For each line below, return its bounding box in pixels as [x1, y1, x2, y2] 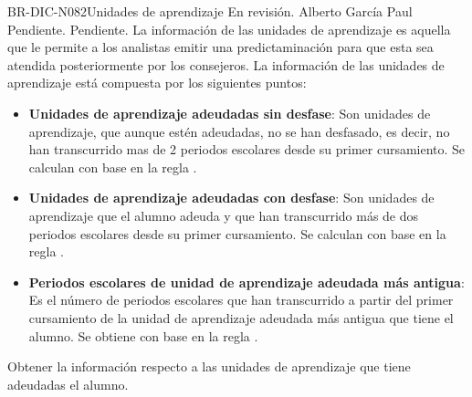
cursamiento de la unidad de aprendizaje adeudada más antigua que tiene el [28, 308, 454, 327]
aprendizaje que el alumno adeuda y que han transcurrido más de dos [28, 205, 419, 225]
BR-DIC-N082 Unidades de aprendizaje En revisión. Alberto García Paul [7, 2, 413, 20]
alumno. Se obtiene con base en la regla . [28, 326, 258, 345]
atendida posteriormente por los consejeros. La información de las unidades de [7, 55, 445, 74]
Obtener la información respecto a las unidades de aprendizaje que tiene [7, 357, 411, 376]
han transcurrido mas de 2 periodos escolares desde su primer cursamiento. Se [28, 140, 466, 159]
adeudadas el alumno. [7, 374, 129, 393]
